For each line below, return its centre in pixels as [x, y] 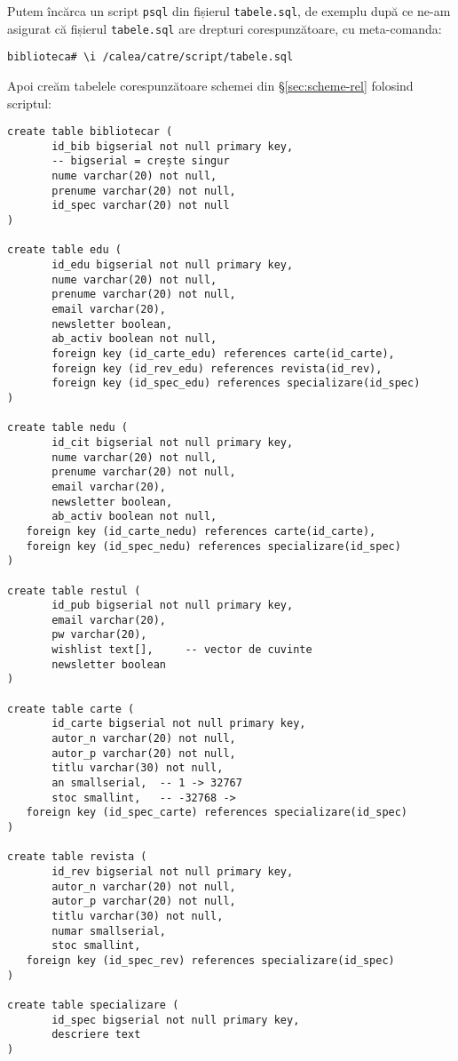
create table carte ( [71, 709]
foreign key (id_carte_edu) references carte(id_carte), [223, 354]
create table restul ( [74, 590]
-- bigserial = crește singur [141, 161]
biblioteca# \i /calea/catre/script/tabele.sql [150, 57]
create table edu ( [64, 250]
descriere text [96, 1035]
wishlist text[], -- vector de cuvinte [182, 650]
